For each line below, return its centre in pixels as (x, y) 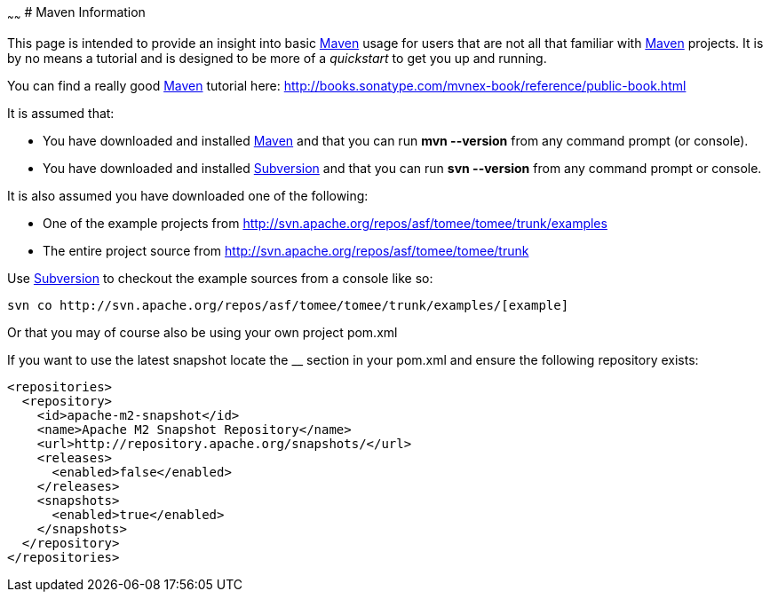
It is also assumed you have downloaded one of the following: (188, 195)
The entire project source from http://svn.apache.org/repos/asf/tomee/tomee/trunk (286, 250)
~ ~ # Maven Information (76, 14)
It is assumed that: (61, 113)
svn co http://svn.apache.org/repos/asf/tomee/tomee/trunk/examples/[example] (288, 305)
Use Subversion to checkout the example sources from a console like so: (220, 278)
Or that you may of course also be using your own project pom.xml (202, 332)
